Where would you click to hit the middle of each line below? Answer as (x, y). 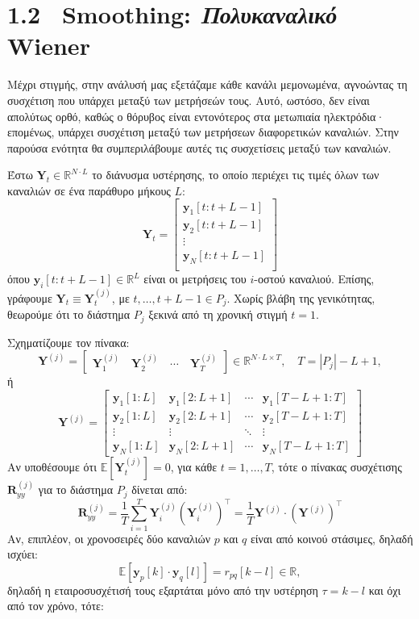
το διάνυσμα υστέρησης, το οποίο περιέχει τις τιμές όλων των (236, 175)
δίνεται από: (160, 489)
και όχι (385, 590)
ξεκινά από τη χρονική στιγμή (218, 314)
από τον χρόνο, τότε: (56, 606)
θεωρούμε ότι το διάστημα (69, 314)
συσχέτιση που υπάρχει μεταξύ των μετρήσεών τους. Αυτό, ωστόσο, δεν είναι (189, 100)
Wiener (49, 46)
